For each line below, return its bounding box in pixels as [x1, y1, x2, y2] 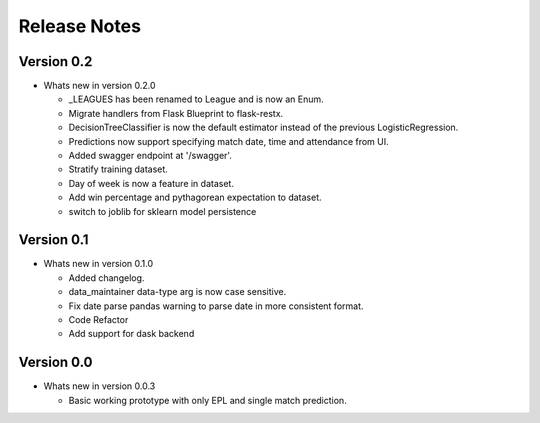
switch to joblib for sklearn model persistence [68, 205, 257, 217]
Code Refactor [68, 314, 129, 326]
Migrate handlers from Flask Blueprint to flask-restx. [68, 107, 284, 119]
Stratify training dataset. [68, 163, 169, 175]
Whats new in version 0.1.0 [43, 258, 154, 270]
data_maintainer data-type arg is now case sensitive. [68, 286, 287, 298]
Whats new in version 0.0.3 [43, 380, 156, 392]
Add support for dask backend [68, 328, 195, 340]
